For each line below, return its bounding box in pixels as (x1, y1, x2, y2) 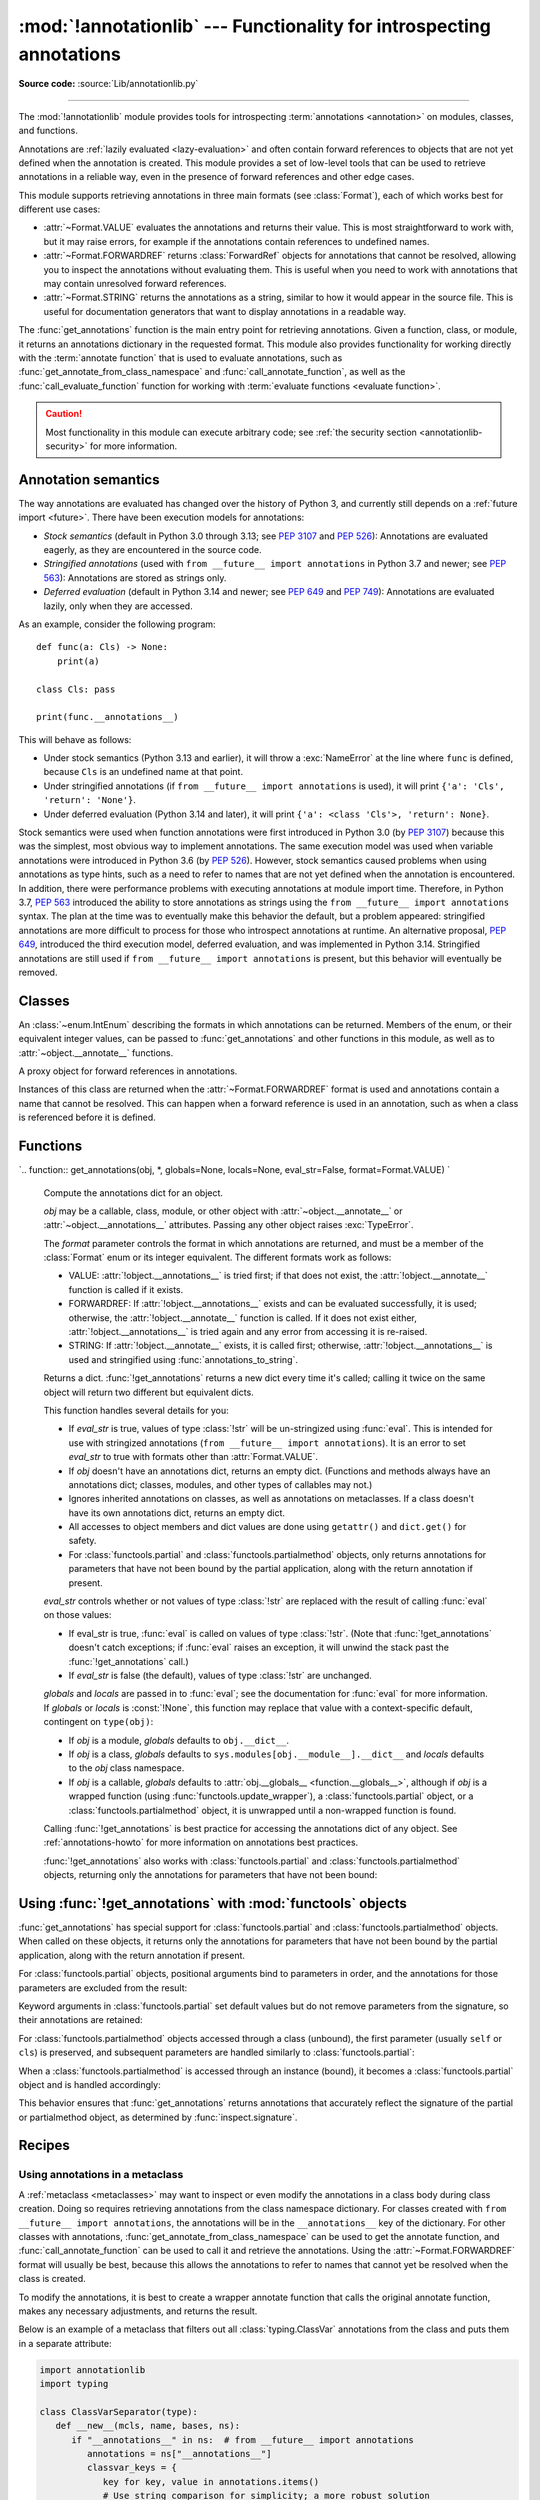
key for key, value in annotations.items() (102, 2476, 320, 2487)
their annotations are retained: (18, 2014, 144, 2026)
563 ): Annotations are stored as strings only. (43, 571, 227, 584)
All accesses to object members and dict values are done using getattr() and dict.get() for (68, 1521, 467, 1533)
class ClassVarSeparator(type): (39, 2406, 199, 2417)
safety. (68, 1535, 97, 1547)
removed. (18, 966, 58, 978)
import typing (39, 2378, 109, 2390)
